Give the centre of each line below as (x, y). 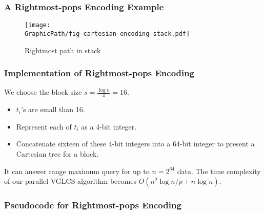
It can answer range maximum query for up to (77, 171)
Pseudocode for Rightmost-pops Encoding (93, 205)
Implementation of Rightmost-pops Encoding (99, 73)
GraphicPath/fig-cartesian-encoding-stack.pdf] (107, 34)
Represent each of (44, 126)
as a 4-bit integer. (109, 126)
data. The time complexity (219, 171)
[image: (38, 25)
